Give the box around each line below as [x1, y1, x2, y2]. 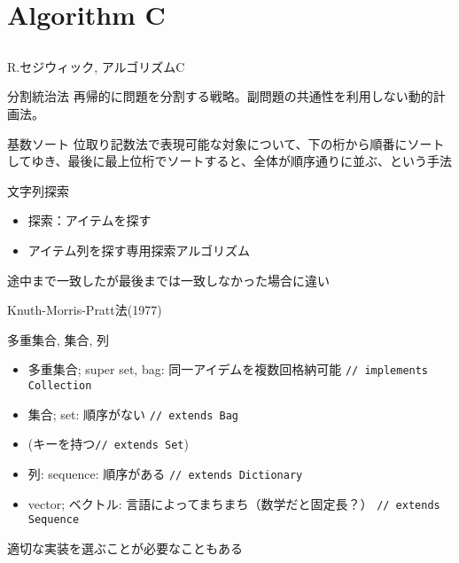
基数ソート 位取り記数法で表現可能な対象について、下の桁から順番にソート [7, 134, 445, 152]
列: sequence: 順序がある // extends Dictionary [27, 464, 303, 482]
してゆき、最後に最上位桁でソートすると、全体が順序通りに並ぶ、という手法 [7, 152, 453, 170]
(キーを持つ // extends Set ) [27, 434, 189, 453]
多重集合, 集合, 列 [7, 330, 110, 348]
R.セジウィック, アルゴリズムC [7, 57, 185, 75]
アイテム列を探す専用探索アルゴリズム [27, 240, 250, 259]
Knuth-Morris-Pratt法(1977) [7, 301, 162, 319]
